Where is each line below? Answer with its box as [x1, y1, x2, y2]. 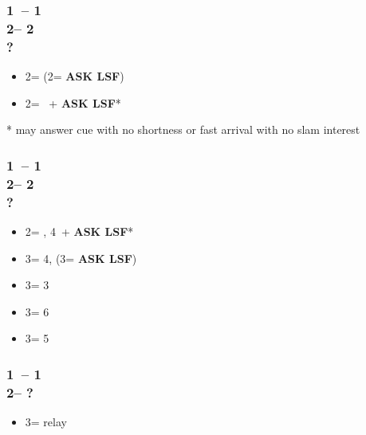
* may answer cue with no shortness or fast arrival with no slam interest [6, 121, 360, 138]
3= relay [25, 413, 67, 430]
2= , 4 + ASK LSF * [25, 222, 134, 239]
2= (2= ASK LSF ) [25, 68, 124, 84]
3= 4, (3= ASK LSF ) [25, 249, 137, 266]
